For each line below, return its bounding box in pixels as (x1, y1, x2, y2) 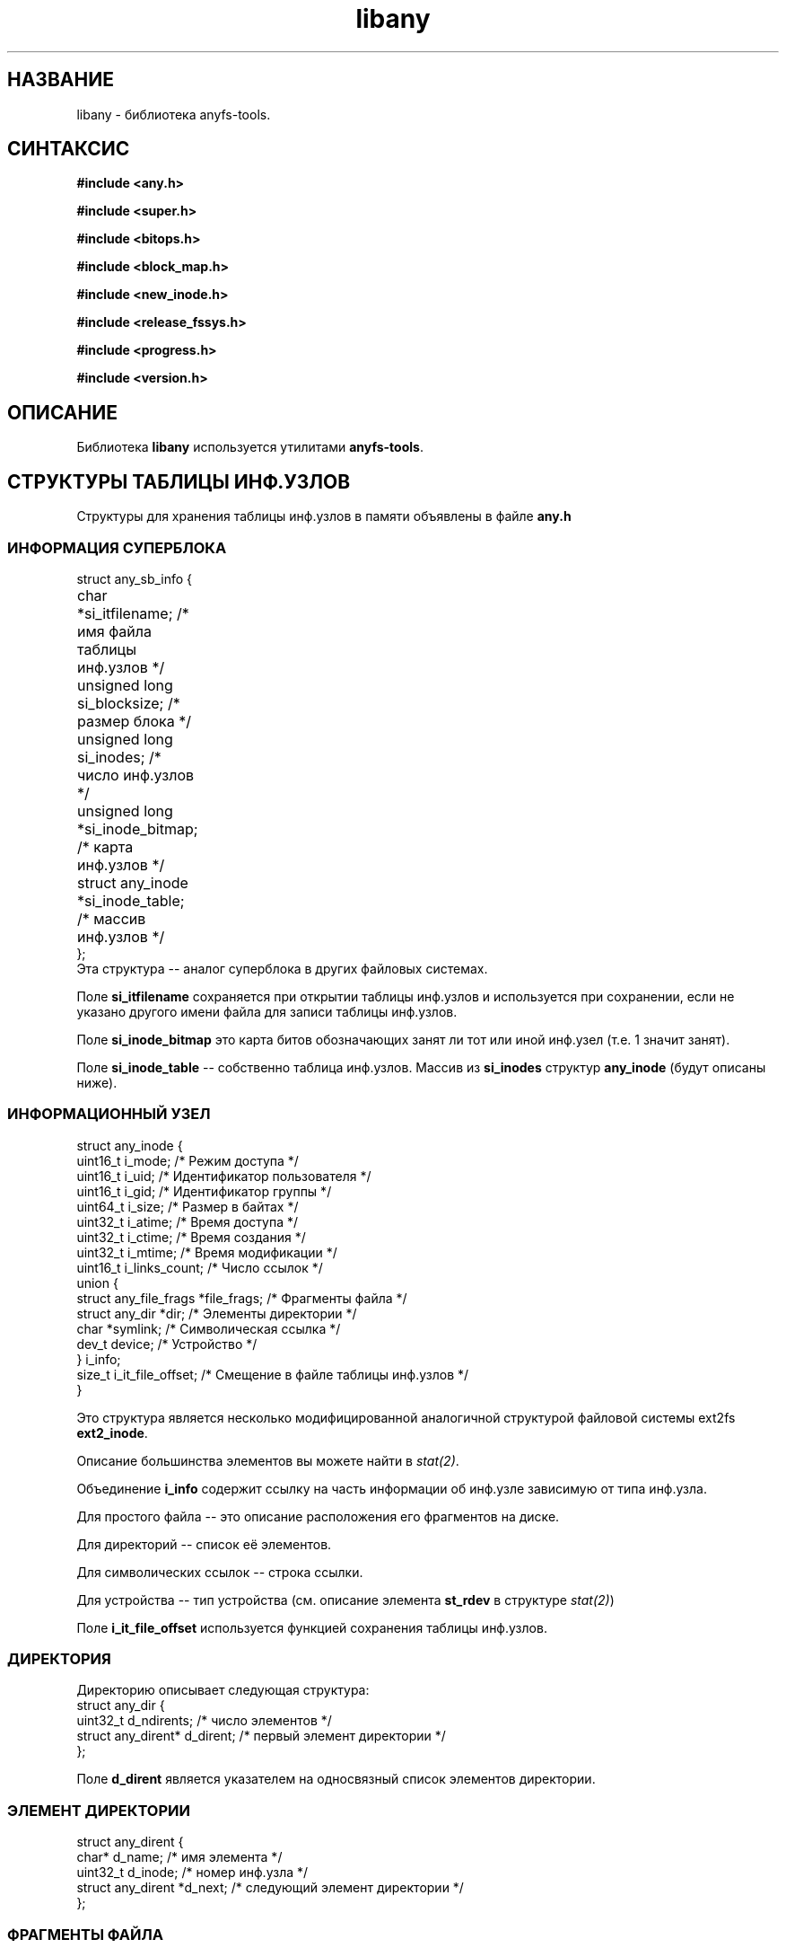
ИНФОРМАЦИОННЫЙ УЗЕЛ (7, 1105, 211, 1124)
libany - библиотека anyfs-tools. (76, 106, 271, 122)
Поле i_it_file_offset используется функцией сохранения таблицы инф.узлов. (76, 1619, 547, 1635)
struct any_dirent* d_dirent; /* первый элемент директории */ (76, 1728, 446, 1744)
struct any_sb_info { (76, 570, 193, 586)
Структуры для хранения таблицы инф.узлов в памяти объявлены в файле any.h (76, 508, 572, 524)
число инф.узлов (77, 765, 195, 784)
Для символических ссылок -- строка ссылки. (76, 1564, 363, 1580)
